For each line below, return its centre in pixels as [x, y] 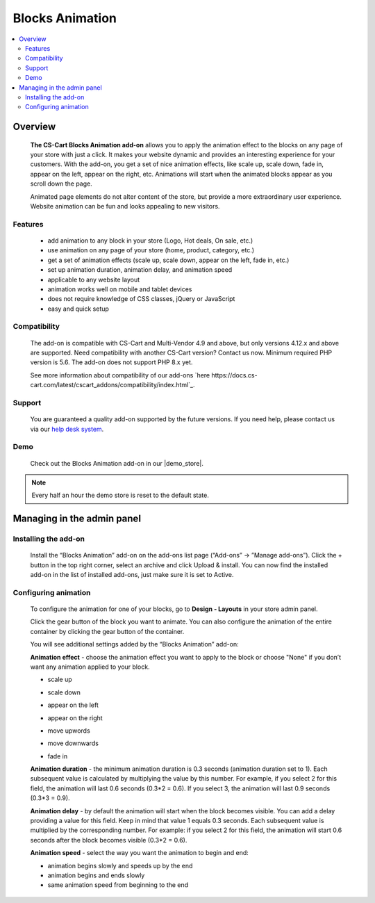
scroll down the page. [61, 184]
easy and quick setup [78, 309]
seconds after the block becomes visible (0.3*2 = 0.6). [109, 840]
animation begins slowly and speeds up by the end [120, 865]
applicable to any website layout [94, 279]
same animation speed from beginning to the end [118, 885]
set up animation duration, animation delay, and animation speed [140, 270]
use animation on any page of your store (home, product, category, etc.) [151, 250]
